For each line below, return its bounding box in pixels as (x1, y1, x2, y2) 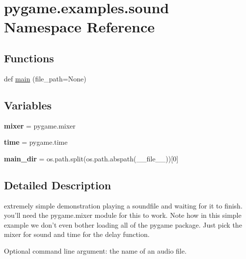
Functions (4, 50, 54, 65)
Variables (4, 97, 52, 112)
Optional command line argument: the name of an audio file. (4, 245, 187, 256)
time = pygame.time (4, 137, 68, 147)
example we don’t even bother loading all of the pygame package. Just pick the (4, 219, 242, 230)
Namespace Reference (4, 17, 155, 37)
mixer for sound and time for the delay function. (4, 229, 150, 239)
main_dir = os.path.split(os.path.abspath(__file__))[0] (4, 153, 179, 163)
